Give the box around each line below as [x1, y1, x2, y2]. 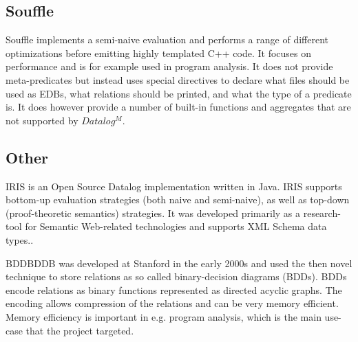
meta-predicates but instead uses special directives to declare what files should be [6, 72, 350, 87]
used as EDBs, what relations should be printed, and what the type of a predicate [6, 86, 352, 100]
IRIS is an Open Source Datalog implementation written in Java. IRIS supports [6, 179, 342, 193]
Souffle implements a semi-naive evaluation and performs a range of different [6, 32, 328, 47]
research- [303, 205, 341, 220]
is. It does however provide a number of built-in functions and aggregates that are [6, 100, 351, 114]
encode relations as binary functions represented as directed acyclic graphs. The [6, 282, 342, 297]
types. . [6, 232, 34, 247]
